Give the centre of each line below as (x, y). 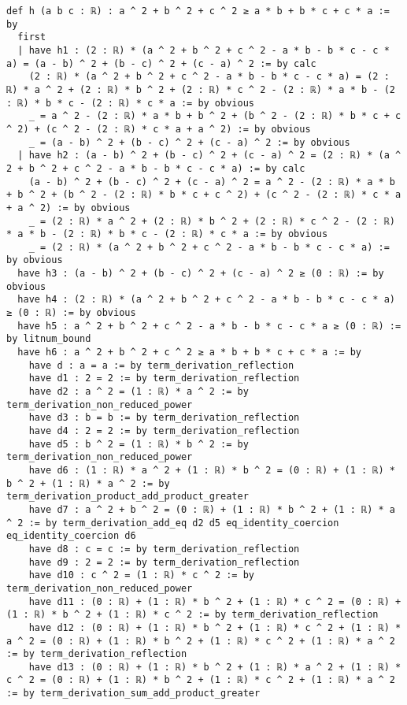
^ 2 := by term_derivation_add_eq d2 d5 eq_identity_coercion (173, 523)
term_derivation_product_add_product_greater (128, 497)
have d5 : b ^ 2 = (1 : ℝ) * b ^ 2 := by (139, 444)
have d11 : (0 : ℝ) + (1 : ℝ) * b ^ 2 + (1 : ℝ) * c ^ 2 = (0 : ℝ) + (215, 601)
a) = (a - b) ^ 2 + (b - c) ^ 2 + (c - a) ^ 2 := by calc (161, 63)
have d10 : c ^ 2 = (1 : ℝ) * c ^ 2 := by (141, 575)
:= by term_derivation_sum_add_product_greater (133, 694)
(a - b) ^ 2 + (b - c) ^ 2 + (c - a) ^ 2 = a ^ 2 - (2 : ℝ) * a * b (212, 182)
